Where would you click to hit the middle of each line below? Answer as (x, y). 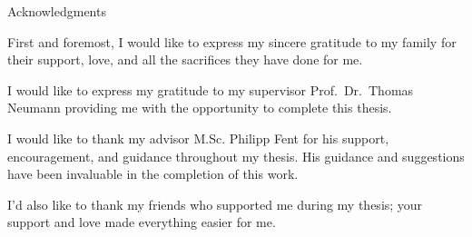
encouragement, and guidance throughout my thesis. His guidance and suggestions (236, 156)
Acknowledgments (57, 11)
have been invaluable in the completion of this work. (153, 174)
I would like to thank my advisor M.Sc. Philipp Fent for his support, (198, 138)
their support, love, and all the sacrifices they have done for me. (185, 59)
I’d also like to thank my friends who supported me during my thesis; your (215, 204)
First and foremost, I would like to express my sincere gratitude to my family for (232, 41)
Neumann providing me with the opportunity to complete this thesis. (200, 108)
